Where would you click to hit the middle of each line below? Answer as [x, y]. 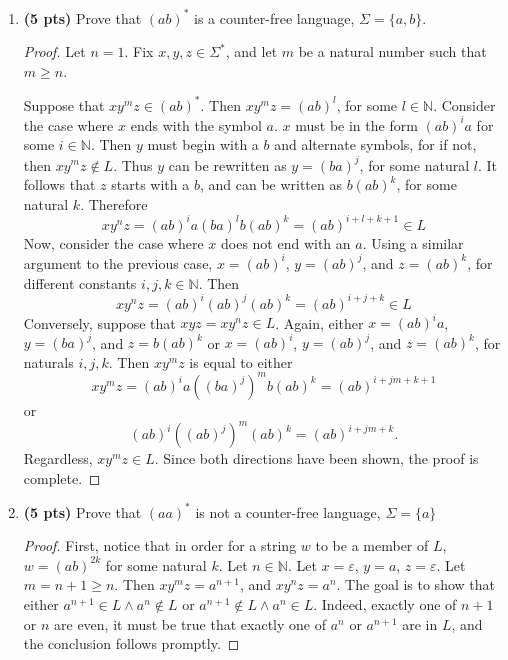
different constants [80, 282]
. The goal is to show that [415, 584]
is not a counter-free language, [288, 511]
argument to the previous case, [118, 262]
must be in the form [356, 124]
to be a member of [372, 545]
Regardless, [58, 458]
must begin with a [203, 144]
